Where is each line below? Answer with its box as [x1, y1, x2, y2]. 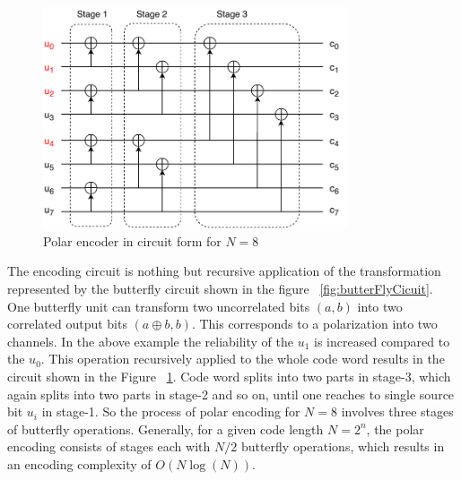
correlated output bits [7, 314, 127, 333]
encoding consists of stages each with [7, 437, 211, 456]
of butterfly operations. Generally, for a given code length [7, 419, 324, 438]
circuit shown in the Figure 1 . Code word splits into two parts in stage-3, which [7, 366, 451, 385]
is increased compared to [314, 331, 450, 350]
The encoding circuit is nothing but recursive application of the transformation [7, 261, 441, 280]
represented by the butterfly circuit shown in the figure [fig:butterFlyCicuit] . [7, 279, 433, 297]
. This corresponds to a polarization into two [191, 314, 438, 333]
